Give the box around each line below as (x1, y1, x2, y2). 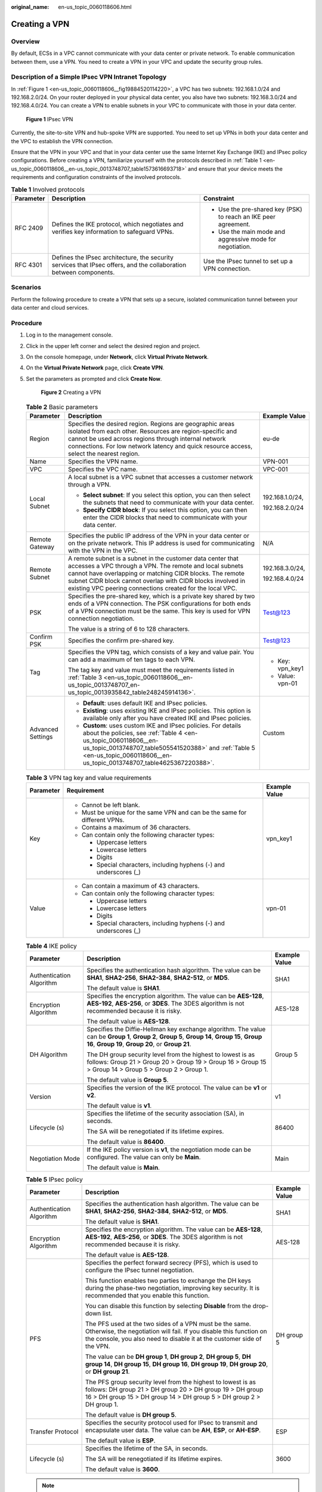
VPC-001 (262, 465, 289, 473)
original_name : (11, 4, 49, 10)
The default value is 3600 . (85, 1465, 160, 1473)
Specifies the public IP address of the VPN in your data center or (67, 531, 250, 540)
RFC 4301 (14, 260, 42, 269)
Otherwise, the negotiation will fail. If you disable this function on (85, 1327, 268, 1336)
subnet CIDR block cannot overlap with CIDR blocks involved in (67, 577, 246, 585)
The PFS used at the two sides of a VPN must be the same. (85, 1320, 252, 1328)
